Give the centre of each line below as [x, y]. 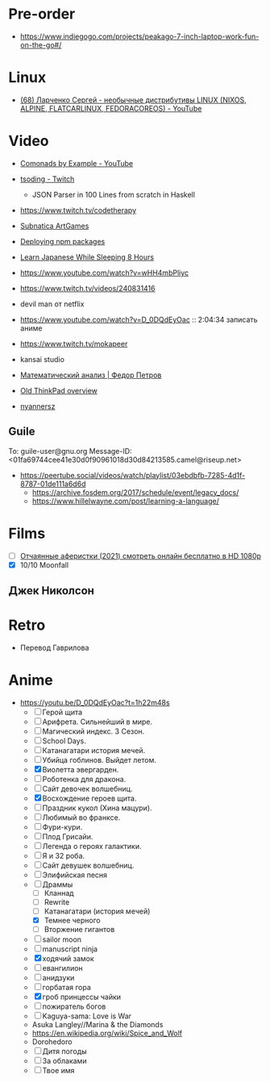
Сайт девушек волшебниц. [88, 865]
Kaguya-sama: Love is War [87, 1016]
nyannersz [37, 406]
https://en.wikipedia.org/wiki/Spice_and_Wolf [107, 1034]
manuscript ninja [70, 949]
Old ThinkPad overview [59, 390]
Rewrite [57, 902]
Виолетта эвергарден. [81, 769]
